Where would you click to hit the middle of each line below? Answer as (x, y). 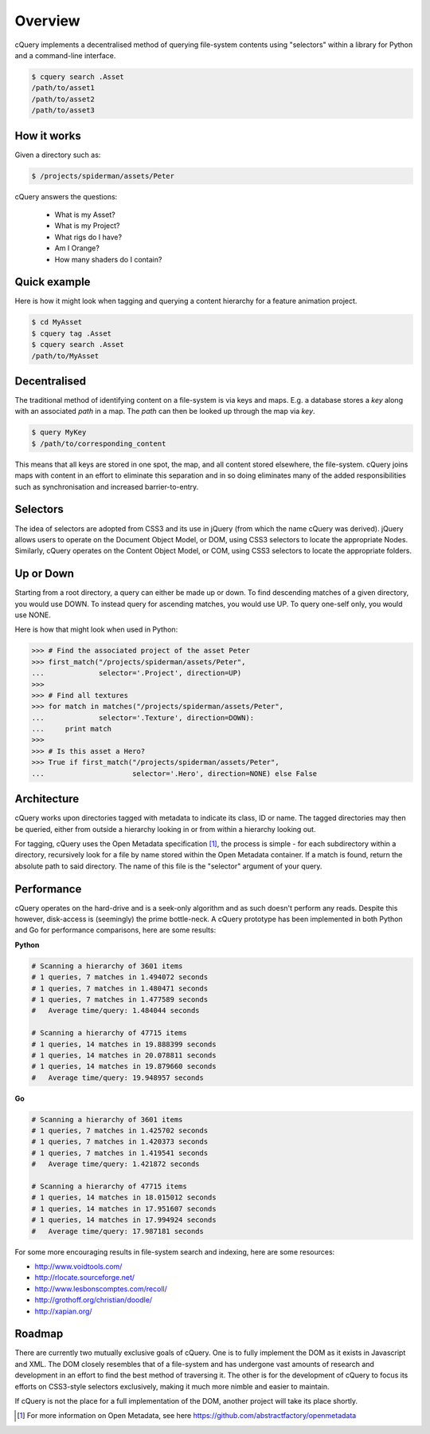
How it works (48, 136)
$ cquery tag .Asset (71, 333)
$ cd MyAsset (57, 322)
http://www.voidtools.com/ (78, 1266)
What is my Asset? (85, 215)
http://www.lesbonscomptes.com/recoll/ (101, 1289)
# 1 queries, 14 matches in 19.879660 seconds (124, 1066)
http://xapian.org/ (63, 1311)
